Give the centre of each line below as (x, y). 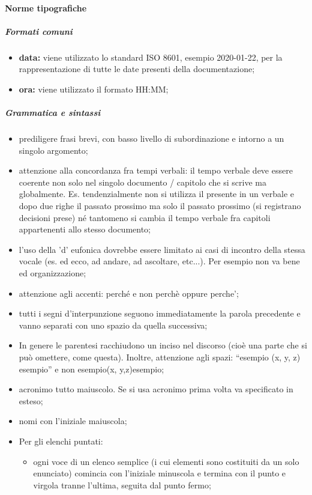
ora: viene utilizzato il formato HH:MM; (94, 89)
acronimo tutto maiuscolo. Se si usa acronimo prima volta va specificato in (156, 389)
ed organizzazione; (52, 273)
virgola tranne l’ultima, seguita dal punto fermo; (122, 484)
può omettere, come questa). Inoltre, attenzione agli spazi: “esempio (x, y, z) (160, 357)
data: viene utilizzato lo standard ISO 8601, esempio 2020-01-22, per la (151, 57)
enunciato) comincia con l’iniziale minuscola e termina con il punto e (160, 473)
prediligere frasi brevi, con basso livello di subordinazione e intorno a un (151, 138)
